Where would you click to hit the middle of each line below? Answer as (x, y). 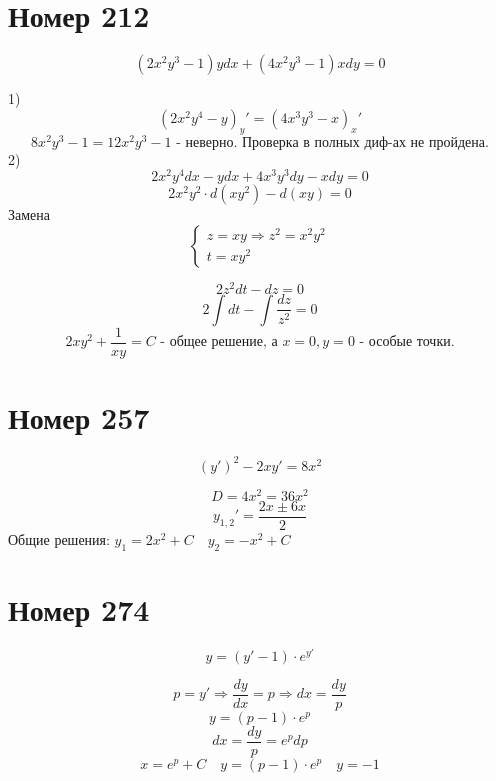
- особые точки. (407, 342)
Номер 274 (79, 608)
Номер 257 (79, 417)
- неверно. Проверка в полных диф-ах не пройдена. (332, 142)
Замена (29, 214)
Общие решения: (59, 538)
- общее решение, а (219, 342)
